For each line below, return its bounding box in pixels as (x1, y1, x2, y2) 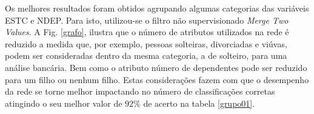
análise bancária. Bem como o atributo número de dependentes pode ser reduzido (5, 61, 307, 73)
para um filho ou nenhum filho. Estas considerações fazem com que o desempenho (5, 73, 309, 85)
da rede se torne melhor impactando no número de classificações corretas (5, 85, 275, 98)
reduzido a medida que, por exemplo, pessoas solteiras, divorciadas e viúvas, (5, 37, 287, 50)
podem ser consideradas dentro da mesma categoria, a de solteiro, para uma (5, 49, 287, 62)
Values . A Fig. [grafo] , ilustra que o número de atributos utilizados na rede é (5, 25, 289, 38)
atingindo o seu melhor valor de (5, 96, 122, 109)
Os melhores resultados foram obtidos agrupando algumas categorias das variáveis (5, 2, 309, 14)
